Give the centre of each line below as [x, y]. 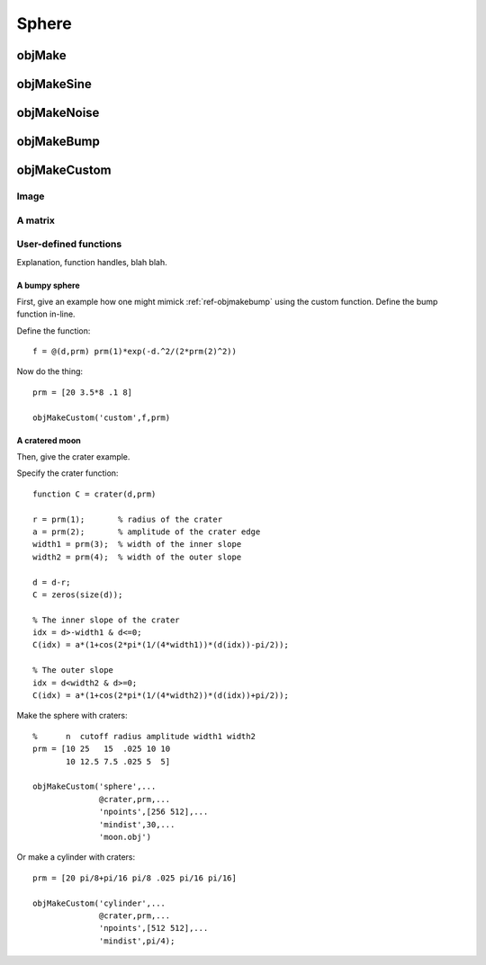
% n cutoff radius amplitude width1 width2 [144, 736]
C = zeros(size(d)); [78, 594]
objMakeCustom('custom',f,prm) [102, 417]
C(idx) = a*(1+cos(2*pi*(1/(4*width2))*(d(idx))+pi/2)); [161, 696]
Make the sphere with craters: [72, 716]
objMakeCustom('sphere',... [94, 786]
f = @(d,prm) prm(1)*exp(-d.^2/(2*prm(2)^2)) [135, 352]
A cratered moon [49, 440]
